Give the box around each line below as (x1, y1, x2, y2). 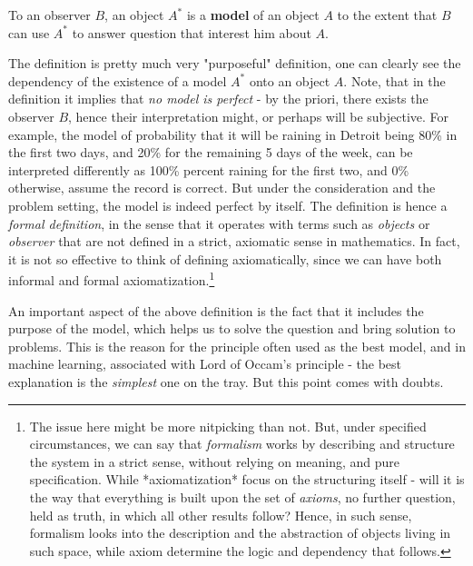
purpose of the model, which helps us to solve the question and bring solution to (8, 319, 456, 338)
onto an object (249, 71, 330, 90)
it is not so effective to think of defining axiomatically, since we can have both (8, 249, 442, 268)
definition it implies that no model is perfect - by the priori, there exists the (8, 89, 429, 108)
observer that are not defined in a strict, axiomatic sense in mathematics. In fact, (8, 232, 460, 251)
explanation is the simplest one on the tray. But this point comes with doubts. (8, 372, 444, 391)
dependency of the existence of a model (8, 71, 227, 90)
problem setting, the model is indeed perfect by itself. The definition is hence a (8, 195, 448, 214)
